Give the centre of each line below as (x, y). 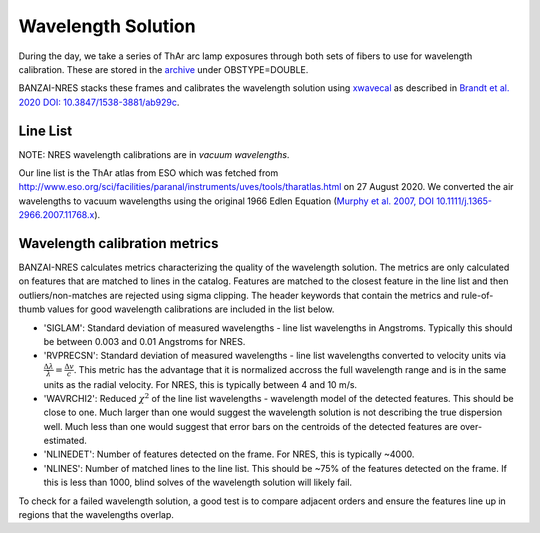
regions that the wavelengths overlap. (96, 515)
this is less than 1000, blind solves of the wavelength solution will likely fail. (198, 482)
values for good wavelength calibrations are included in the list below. (190, 309)
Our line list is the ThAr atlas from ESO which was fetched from (148, 173)
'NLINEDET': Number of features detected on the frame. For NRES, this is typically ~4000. (229, 454)
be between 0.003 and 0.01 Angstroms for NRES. (144, 342)
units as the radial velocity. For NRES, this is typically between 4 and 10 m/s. (200, 384)
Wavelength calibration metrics (118, 243)
